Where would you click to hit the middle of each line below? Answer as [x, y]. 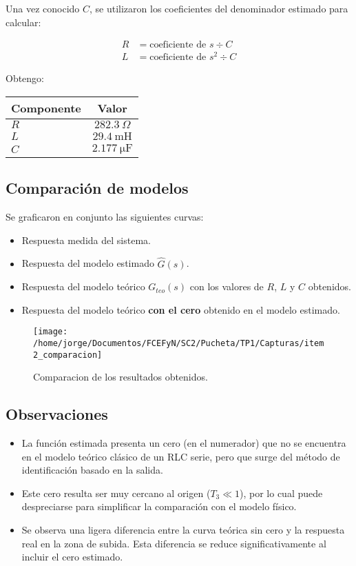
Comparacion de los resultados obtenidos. [121, 377]
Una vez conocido [43, 8]
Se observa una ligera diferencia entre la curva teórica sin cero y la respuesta [183, 530]
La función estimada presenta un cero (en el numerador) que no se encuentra [184, 443]
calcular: [23, 22]
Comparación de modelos [97, 188]
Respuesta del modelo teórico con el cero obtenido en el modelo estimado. [181, 309]
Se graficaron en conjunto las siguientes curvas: [105, 217]
